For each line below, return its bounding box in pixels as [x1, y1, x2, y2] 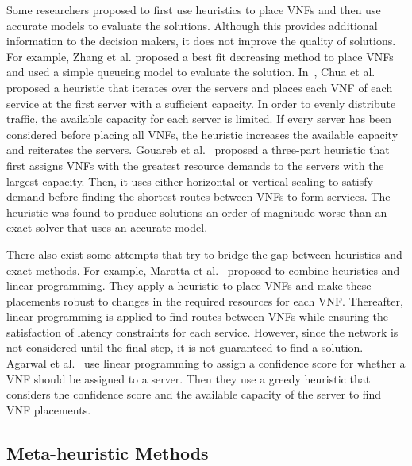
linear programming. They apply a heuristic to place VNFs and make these [6, 277, 372, 294]
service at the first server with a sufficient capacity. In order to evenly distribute [6, 94, 396, 111]
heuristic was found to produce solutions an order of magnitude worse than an [6, 203, 387, 220]
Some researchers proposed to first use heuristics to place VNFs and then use [6, 2, 381, 17]
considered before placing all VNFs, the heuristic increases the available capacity [6, 125, 399, 142]
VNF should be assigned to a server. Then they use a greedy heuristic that [6, 370, 371, 387]
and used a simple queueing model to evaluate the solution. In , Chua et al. [6, 64, 375, 80]
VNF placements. [6, 401, 91, 418]
